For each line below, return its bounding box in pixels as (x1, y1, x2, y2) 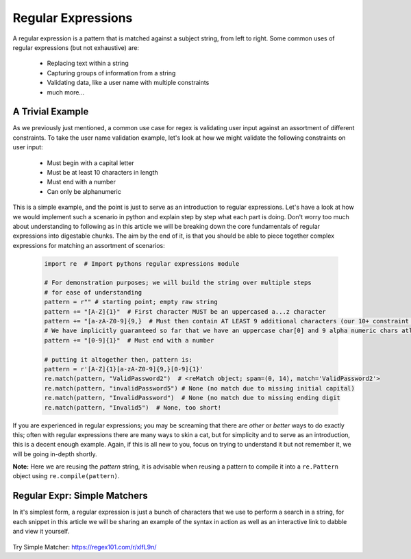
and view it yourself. (12, 527, 70, 536)
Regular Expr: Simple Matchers (12, 490, 149, 501)
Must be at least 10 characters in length (47, 168, 159, 176)
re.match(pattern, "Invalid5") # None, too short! (44, 403, 222, 411)
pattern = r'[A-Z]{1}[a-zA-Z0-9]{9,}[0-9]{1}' (44, 365, 203, 373)
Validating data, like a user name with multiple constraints (47, 79, 210, 87)
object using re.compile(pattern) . (12, 472, 120, 480)
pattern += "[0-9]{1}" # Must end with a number (44, 336, 214, 344)
